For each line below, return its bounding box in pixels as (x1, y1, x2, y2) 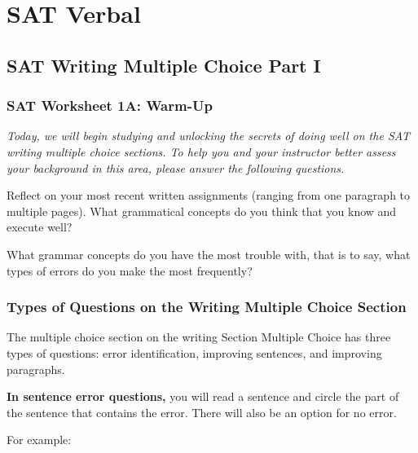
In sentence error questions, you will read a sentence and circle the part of (7, 388, 399, 405)
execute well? (7, 218, 73, 235)
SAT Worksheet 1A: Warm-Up (7, 95, 213, 116)
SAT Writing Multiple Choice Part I (7, 52, 321, 77)
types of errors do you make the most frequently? (7, 262, 253, 279)
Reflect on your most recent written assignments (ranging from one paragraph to (7, 187, 411, 204)
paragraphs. (7, 360, 65, 377)
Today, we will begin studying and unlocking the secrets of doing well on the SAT (7, 127, 411, 144)
